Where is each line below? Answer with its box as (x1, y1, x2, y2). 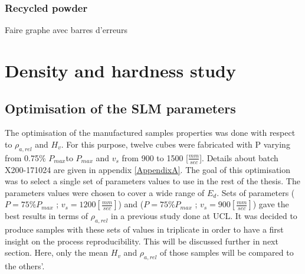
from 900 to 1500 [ (122, 151, 188, 164)
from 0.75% (5, 151, 46, 164)
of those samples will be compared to (160, 246, 294, 259)
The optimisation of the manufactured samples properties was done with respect (5, 126, 296, 139)
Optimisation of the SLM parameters (5, 99, 236, 117)
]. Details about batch (199, 151, 278, 164)
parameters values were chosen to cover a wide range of (5, 186, 205, 198)
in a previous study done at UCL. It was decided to (111, 210, 297, 222)
